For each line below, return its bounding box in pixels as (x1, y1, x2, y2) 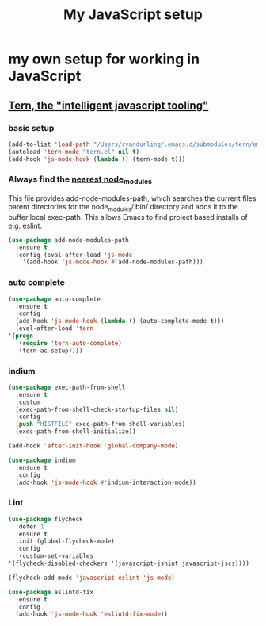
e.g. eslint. (8, 221, 42, 230)
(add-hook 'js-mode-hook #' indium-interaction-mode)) (15, 478, 196, 486)
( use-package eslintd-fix (8, 588, 93, 596)
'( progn (8, 332, 34, 340)
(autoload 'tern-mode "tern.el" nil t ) (8, 148, 140, 156)
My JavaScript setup (63, 6, 203, 24)
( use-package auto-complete (8, 295, 101, 303)
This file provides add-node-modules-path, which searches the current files (8, 194, 256, 203)
